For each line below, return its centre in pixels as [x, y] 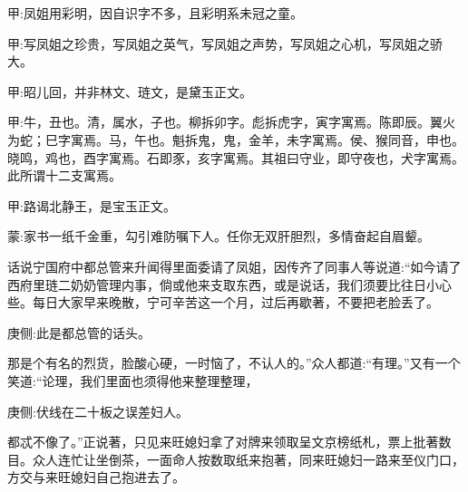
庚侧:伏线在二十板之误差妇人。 [98, 411]
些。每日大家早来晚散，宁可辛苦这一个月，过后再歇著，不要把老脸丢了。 [223, 302]
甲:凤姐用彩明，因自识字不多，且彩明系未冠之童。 [155, 13]
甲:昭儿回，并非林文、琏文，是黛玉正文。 [130, 91]
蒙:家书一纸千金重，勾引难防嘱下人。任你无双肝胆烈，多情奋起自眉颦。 [219, 236]
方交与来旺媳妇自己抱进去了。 [96, 477]
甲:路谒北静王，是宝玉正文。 [92, 205]
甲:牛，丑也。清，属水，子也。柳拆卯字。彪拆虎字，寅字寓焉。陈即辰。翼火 [231, 122]
